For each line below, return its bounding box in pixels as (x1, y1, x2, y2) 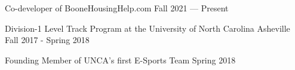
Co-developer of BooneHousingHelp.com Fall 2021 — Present (5, 2, 229, 14)
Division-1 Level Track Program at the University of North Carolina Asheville (5, 22, 290, 34)
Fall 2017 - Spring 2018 (5, 34, 90, 46)
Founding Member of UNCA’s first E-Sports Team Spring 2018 (5, 53, 236, 66)
